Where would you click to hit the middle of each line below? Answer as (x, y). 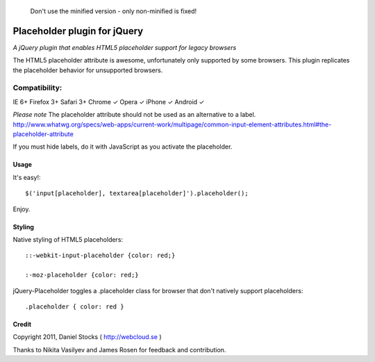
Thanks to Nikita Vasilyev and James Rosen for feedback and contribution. (119, 349)
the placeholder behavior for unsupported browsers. (88, 70)
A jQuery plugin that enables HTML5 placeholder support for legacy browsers (125, 47)
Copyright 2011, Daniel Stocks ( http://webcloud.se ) (87, 337)
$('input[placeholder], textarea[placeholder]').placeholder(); (137, 194)
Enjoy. (22, 209)
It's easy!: (27, 177)
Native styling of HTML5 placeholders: (68, 239)
